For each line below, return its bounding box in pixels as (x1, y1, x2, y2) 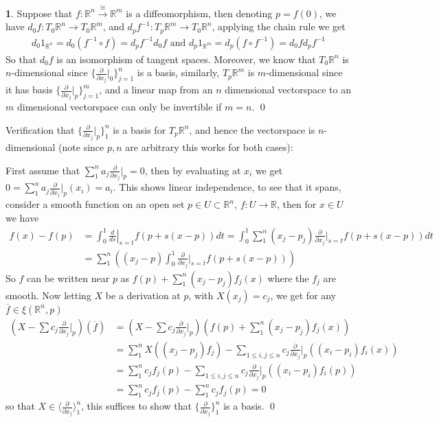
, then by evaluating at (144, 163, 241, 177)
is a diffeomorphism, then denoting (126, 5, 273, 20)
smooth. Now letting (5, 288, 91, 302)
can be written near (26, 270, 110, 285)
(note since (58, 139, 104, 154)
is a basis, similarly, (137, 65, 220, 80)
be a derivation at (105, 288, 181, 302)
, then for (277, 197, 317, 211)
